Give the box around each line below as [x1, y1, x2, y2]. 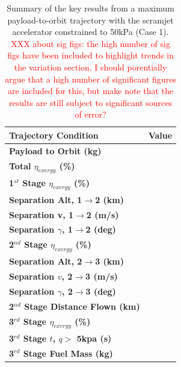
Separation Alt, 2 [9, 255, 82, 268]
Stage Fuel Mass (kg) [23, 347, 113, 359]
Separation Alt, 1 [9, 193, 82, 205]
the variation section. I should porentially [14, 60, 167, 73]
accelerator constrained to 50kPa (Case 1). [12, 25, 169, 38]
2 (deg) [85, 223, 116, 236]
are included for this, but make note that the [8, 84, 174, 97]
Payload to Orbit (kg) [9, 144, 102, 157]
